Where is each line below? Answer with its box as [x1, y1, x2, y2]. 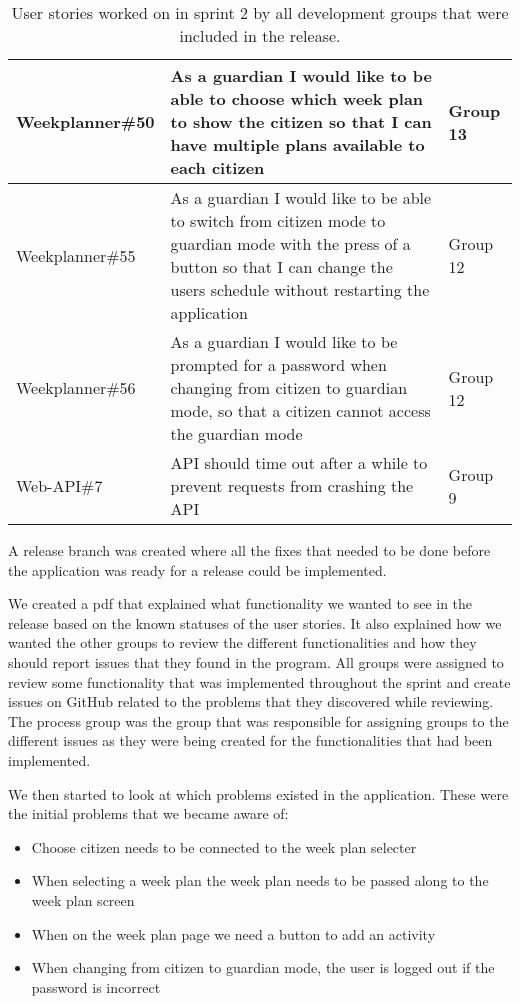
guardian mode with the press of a [170, 232, 411, 255]
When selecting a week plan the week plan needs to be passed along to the [31, 870, 489, 891]
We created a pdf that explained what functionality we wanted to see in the [8, 593, 473, 614]
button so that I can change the [170, 255, 393, 278]
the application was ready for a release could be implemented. [8, 559, 387, 580]
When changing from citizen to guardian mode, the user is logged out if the [31, 957, 495, 978]
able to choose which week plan [170, 87, 424, 110]
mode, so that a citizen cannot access [170, 399, 431, 422]
